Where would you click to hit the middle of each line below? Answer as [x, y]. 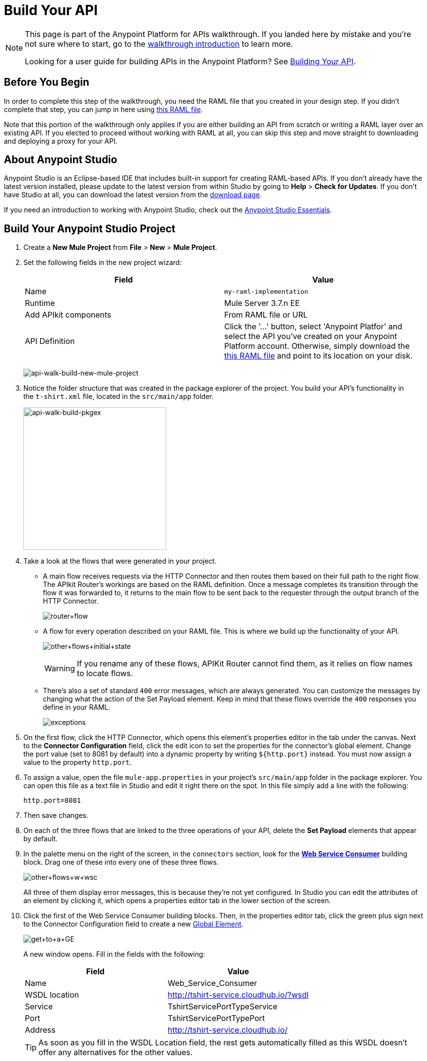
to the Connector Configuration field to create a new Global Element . [134, 924]
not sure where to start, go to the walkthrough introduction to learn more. [159, 44]
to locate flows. [105, 673]
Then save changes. [56, 815]
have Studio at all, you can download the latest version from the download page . [133, 195]
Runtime [40, 303]
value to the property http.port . [78, 762]
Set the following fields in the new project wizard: [103, 263]
